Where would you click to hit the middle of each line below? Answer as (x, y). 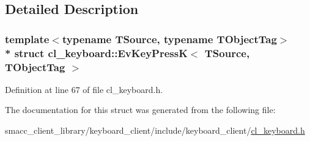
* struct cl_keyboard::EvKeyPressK (96, 53)
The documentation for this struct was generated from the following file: (140, 110)
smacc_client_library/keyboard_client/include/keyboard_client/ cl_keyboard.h (155, 130)
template (27, 39)
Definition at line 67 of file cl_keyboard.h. (84, 89)
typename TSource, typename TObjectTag (169, 39)
